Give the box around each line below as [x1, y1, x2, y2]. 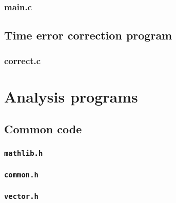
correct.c [4, 54, 41, 67]
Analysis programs [4, 86, 138, 107]
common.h [4, 170, 38, 179]
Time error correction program [4, 27, 172, 43]
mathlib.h [4, 149, 43, 157]
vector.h [4, 192, 38, 201]
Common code [4, 121, 82, 137]
